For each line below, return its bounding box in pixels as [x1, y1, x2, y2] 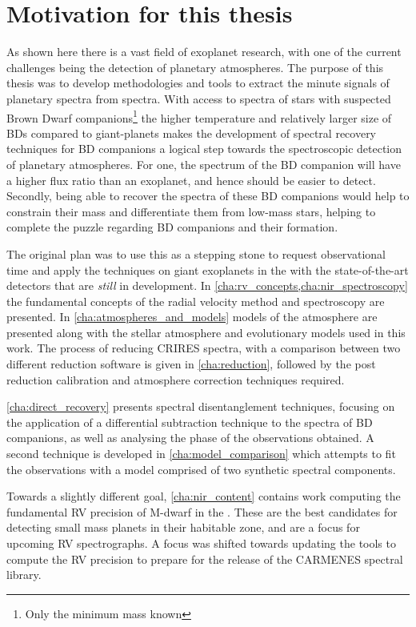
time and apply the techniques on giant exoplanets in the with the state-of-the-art [6, 261, 409, 278]
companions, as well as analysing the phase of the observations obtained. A [6, 429, 374, 446]
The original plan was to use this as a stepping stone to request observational [6, 245, 386, 262]
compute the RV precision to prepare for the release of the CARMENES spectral [6, 550, 403, 567]
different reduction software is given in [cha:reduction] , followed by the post [6, 356, 376, 372]
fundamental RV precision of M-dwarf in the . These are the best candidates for [6, 503, 398, 520]
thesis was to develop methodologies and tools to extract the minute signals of [6, 74, 390, 91]
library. [6, 566, 42, 583]
